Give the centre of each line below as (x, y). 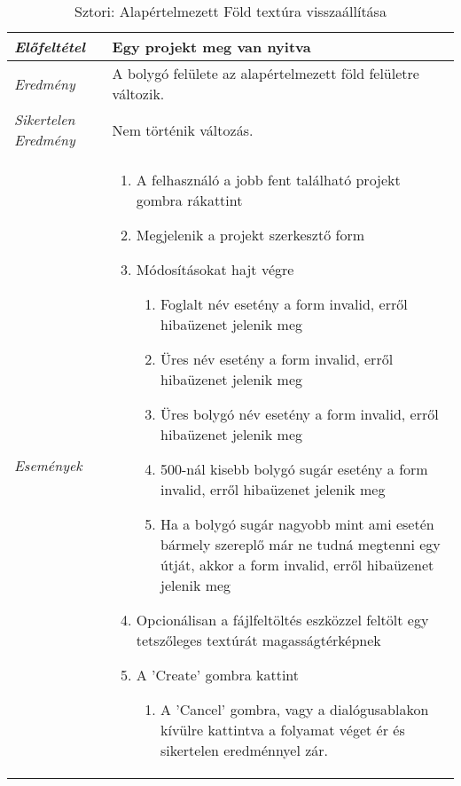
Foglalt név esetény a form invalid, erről (284, 304)
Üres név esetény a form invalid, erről (277, 359)
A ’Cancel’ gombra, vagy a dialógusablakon (294, 709)
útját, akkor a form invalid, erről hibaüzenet (297, 565)
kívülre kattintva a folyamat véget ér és (282, 730)
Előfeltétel (50, 47)
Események (48, 465)
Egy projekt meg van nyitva (211, 47)
